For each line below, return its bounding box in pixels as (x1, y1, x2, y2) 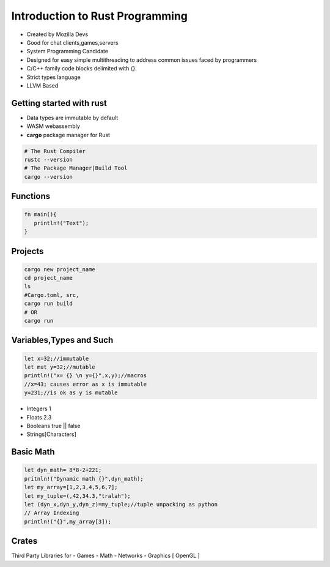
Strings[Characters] (26, 430, 76, 438)
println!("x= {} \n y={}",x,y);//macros (24, 372, 147, 379)
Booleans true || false (26, 422, 81, 429)
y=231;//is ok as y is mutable (24, 389, 119, 396)
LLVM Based (26, 81, 59, 89)
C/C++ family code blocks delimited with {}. (26, 65, 137, 72)
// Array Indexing (24, 509, 79, 517)
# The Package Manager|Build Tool (24, 165, 128, 171)
